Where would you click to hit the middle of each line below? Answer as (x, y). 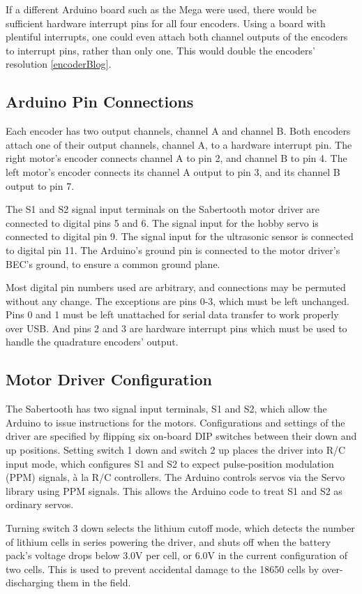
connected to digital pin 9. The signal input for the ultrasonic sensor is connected (180, 236)
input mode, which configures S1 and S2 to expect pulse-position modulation (170, 463)
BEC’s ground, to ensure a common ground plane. (113, 263)
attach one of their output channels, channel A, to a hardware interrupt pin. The (179, 144)
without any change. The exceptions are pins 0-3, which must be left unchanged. (178, 300)
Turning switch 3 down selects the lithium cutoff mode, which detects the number (180, 528)
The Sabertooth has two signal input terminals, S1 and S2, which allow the (166, 409)
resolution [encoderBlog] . (59, 64)
